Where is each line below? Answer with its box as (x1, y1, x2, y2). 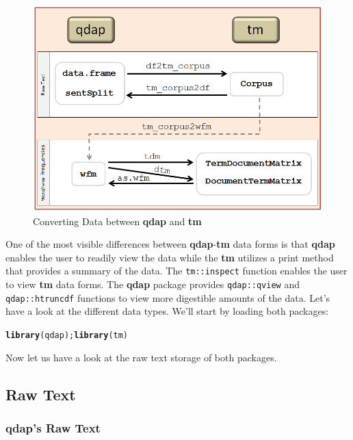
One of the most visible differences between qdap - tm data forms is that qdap (5, 237, 335, 251)
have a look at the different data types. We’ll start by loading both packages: (5, 304, 329, 318)
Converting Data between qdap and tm (33, 213, 202, 228)
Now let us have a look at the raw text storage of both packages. (5, 350, 277, 364)
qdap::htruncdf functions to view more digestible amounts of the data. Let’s (5, 290, 330, 305)
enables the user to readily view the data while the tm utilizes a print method (5, 250, 334, 264)
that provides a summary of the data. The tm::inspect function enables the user (5, 263, 348, 278)
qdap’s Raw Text (5, 419, 101, 436)
